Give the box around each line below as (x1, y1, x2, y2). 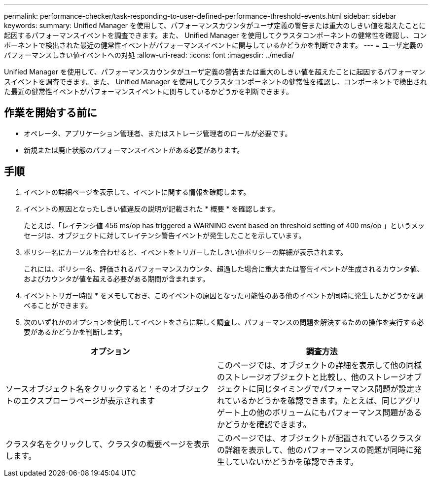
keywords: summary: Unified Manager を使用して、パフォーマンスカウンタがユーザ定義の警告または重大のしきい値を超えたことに (4, 21, 426, 30)
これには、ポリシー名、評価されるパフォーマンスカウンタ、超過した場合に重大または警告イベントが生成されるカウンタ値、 (24, 264, 424, 273)
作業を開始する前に (4, 106, 97, 119)
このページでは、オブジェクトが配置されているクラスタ (217, 433, 422, 443)
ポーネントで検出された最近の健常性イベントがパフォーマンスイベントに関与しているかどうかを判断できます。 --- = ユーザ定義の (4, 41, 424, 49)
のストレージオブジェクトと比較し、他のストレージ (217, 372, 406, 382)
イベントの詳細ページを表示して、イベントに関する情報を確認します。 (24, 187, 251, 196)
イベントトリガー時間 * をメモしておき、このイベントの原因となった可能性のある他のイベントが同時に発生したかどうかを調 (24, 291, 424, 300)
